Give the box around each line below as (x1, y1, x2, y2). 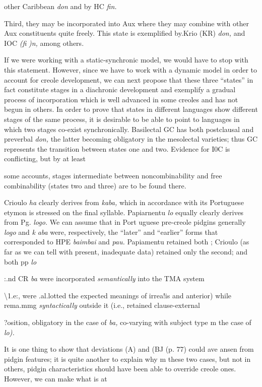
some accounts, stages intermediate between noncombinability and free (4, 170, 222, 180)
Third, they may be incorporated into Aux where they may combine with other (4, 18, 249, 28)
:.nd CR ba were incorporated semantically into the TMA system (4, 273, 205, 284)
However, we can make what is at (4, 373, 107, 383)
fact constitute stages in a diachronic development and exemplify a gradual (4, 84, 236, 95)
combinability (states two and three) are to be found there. (4, 180, 186, 190)
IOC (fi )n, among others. (4, 37, 84, 48)
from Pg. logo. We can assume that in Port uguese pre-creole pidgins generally (4, 217, 246, 227)
